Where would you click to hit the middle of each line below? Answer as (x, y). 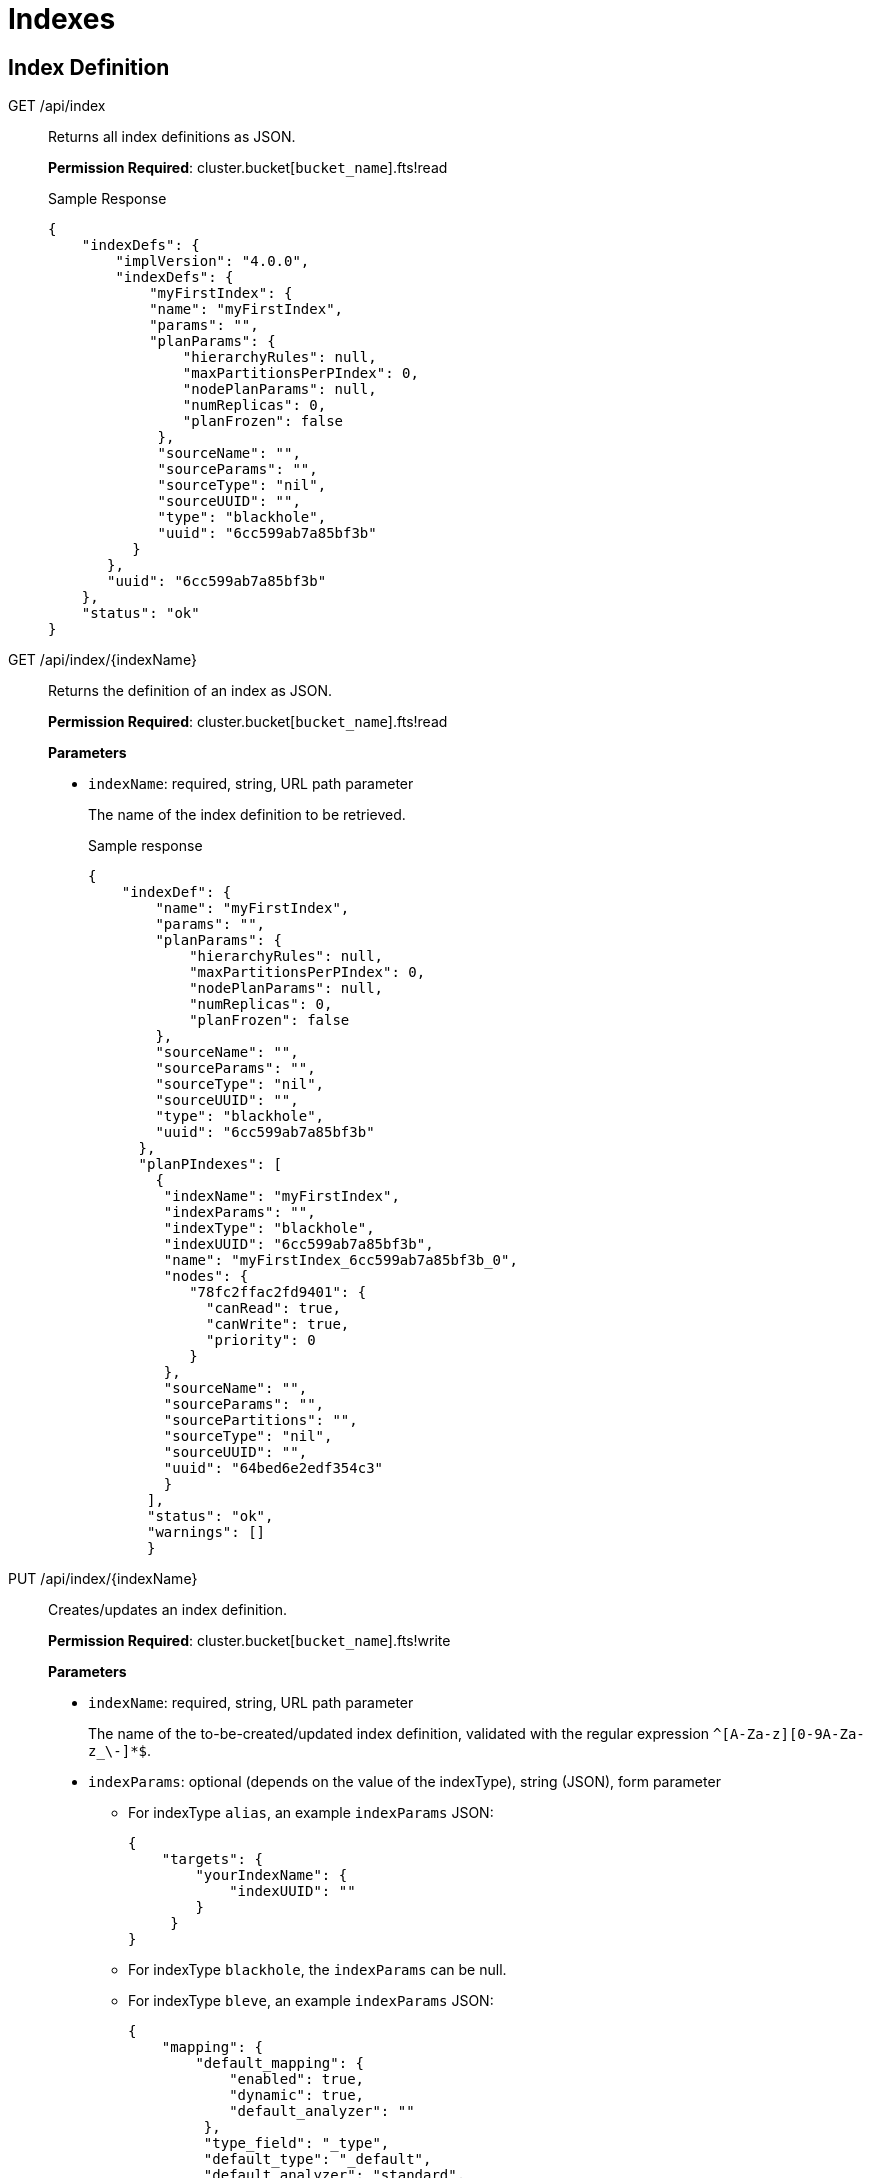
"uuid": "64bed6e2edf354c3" (273, 1468)
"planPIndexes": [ (210, 1164)
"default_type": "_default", (317, 2159)
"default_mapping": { (280, 2063)
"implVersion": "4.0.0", (212, 261)
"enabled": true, (297, 2079)
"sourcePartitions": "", (260, 1420)
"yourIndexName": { (271, 1875)
